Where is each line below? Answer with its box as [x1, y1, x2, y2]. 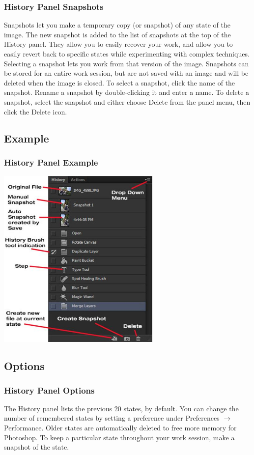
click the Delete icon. [4, 106, 67, 116]
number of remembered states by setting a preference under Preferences [4, 413, 220, 423]
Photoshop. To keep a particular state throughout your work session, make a [4, 432, 235, 442]
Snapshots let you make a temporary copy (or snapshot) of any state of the [4, 20, 230, 30]
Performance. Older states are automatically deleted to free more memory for [4, 423, 237, 433]
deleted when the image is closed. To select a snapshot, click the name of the [4, 77, 235, 87]
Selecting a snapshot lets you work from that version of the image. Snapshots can [4, 58, 249, 68]
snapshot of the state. [4, 442, 69, 452]
